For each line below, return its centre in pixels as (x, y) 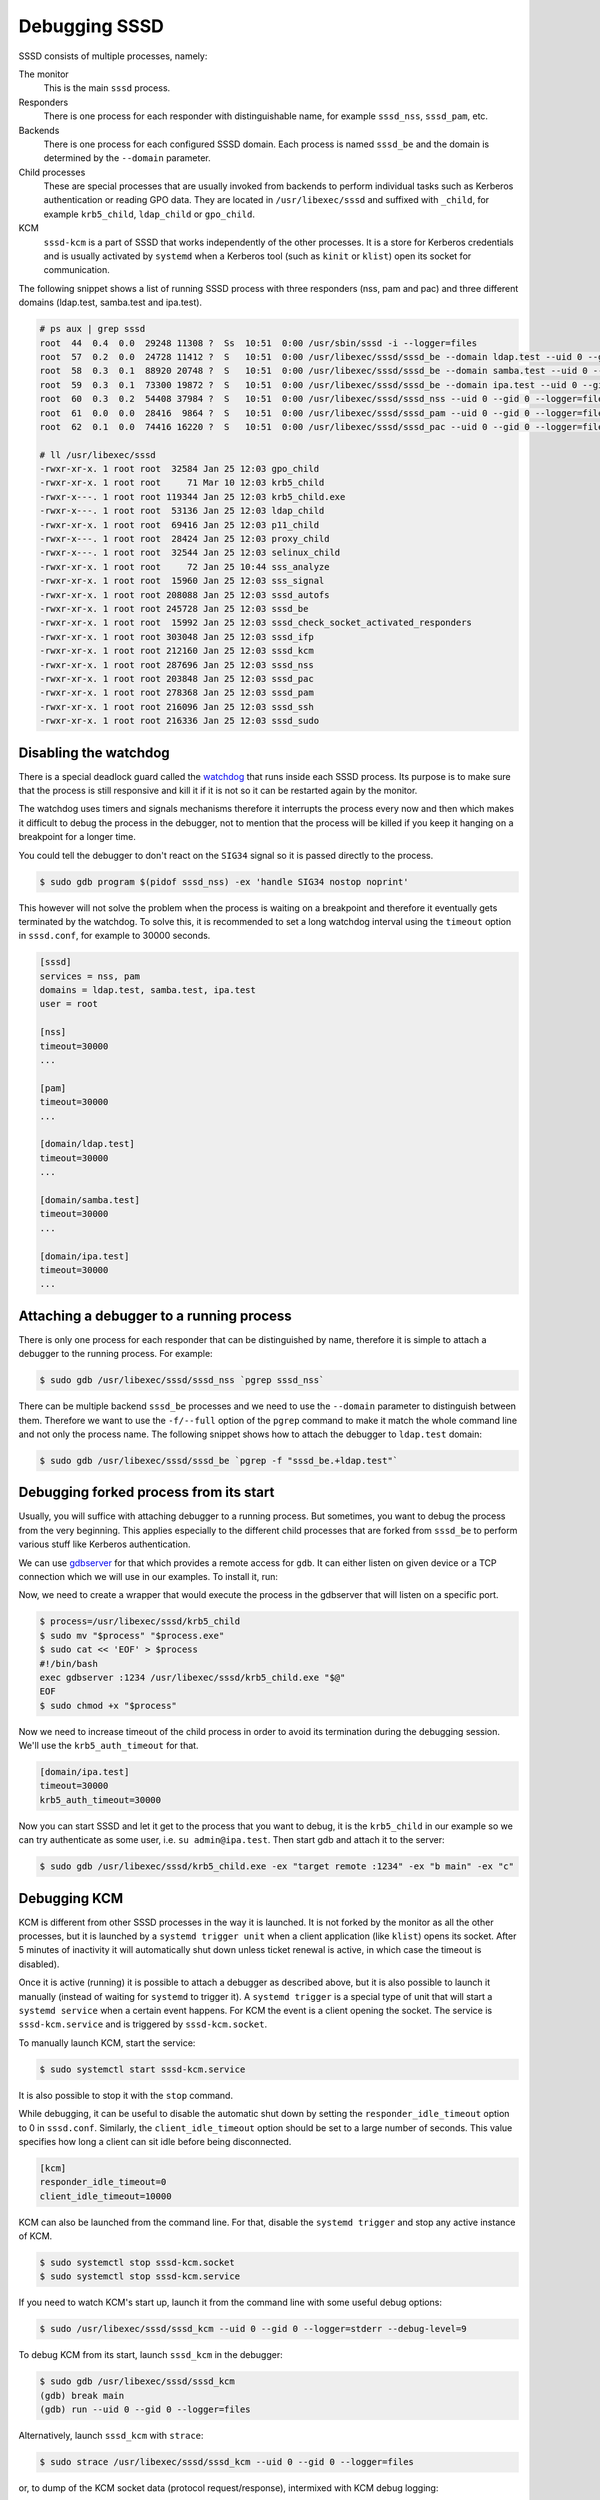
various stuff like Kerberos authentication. (104, 1544)
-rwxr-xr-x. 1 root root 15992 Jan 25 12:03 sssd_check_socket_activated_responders (255, 623)
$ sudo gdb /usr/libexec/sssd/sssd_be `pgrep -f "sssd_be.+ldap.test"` (219, 1460)
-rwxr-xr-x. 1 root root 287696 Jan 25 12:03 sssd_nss (176, 664)
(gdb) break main (82, 2395)
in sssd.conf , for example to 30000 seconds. (114, 936)
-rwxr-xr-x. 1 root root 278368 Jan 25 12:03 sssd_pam (176, 693)
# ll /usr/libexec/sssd (98, 454)
